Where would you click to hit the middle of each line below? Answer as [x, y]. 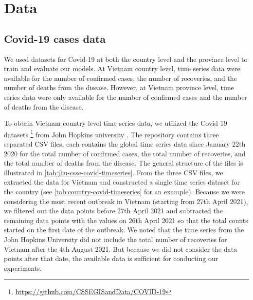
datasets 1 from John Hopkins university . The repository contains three [111, 133]
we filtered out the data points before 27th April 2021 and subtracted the [113, 211]
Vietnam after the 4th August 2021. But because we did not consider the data [121, 249]
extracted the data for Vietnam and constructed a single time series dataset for [122, 182]
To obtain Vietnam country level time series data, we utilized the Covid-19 [116, 123]
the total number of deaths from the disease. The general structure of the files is [124, 163]
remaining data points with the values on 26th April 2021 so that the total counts [126, 220]
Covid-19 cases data [55, 38]
